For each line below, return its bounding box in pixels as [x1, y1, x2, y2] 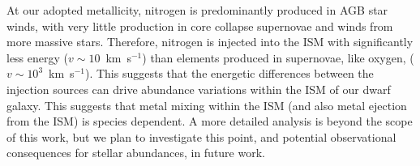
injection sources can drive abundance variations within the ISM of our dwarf [6, 80, 391, 97]
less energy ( [6, 49, 69, 66]
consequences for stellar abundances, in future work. [6, 144, 265, 161]
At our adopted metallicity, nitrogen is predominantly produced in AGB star [6, 2, 388, 18]
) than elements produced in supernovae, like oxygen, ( [142, 49, 414, 66]
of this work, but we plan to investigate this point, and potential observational [6, 128, 396, 145]
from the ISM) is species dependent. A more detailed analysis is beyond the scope [6, 113, 413, 130]
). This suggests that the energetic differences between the [84, 65, 374, 82]
